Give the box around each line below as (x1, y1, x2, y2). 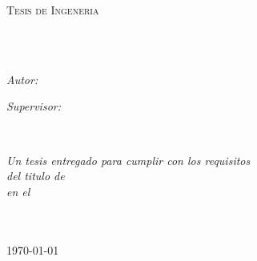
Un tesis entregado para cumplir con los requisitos (6, 151, 251, 168)
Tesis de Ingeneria (6, 2, 99, 18)
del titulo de (6, 167, 65, 184)
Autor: (6, 70, 38, 87)
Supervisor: (6, 98, 61, 114)
